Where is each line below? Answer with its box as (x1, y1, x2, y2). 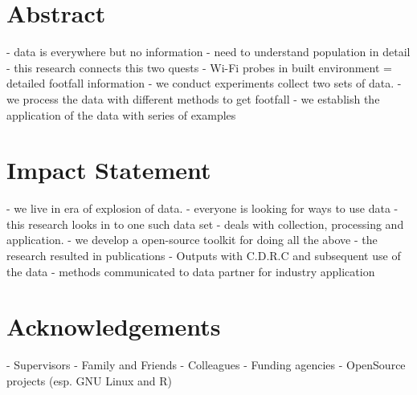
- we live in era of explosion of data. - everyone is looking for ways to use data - (6, 200, 399, 217)
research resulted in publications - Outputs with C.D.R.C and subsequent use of (6, 247, 401, 263)
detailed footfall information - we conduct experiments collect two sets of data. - (6, 75, 402, 92)
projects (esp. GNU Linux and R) (6, 372, 173, 389)
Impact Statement (6, 153, 211, 186)
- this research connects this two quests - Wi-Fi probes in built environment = (6, 59, 392, 75)
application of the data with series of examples (6, 106, 236, 123)
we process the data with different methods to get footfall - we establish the (6, 90, 380, 107)
